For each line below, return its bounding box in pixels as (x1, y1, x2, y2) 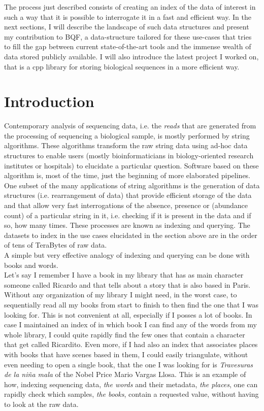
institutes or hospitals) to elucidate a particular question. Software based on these (4, 160, 259, 170)
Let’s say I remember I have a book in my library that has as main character (4, 269, 244, 280)
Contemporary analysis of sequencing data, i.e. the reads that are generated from (4, 120, 256, 131)
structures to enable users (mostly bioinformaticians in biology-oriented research (4, 150, 254, 161)
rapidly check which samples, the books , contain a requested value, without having (4, 389, 259, 399)
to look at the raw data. (4, 398, 79, 409)
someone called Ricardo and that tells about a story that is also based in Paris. (4, 279, 251, 290)
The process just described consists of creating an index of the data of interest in (4, 2, 256, 12)
